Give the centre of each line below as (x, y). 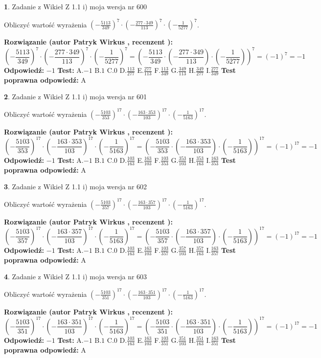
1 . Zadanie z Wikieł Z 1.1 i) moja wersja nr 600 (76, 6)
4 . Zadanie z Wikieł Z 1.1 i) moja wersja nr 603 (76, 276)
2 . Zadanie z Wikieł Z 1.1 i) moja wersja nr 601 (76, 96)
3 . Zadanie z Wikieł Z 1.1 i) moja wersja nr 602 (76, 186)
